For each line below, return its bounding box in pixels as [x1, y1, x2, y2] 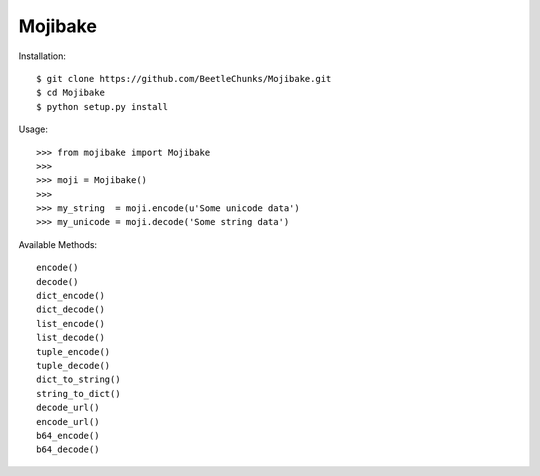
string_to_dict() [36, 388, 121, 399]
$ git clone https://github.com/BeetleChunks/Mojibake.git [36, 73, 332, 84]
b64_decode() [36, 444, 100, 455]
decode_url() [36, 402, 100, 414]
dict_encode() [36, 290, 105, 302]
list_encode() [36, 318, 105, 329]
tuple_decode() [36, 360, 111, 371]
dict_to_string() [36, 374, 121, 385]
